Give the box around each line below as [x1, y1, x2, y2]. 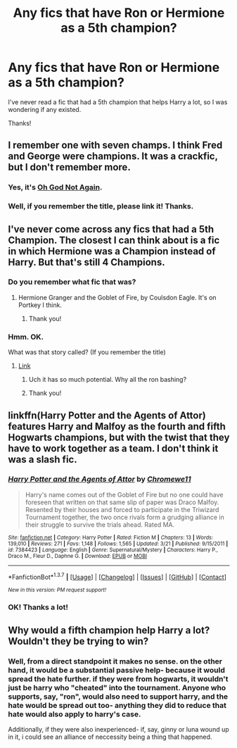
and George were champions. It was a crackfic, [8, 150, 218, 163]
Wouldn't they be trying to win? [8, 635, 149, 647]
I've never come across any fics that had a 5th [8, 223, 214, 235]
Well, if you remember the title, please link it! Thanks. [8, 201, 194, 211]
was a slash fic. [8, 453, 77, 466]
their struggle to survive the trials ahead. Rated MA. [25, 520, 175, 529]
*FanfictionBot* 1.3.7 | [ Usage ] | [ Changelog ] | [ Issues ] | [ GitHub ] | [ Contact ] [8, 571, 227, 581]
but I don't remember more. [8, 161, 131, 173]
